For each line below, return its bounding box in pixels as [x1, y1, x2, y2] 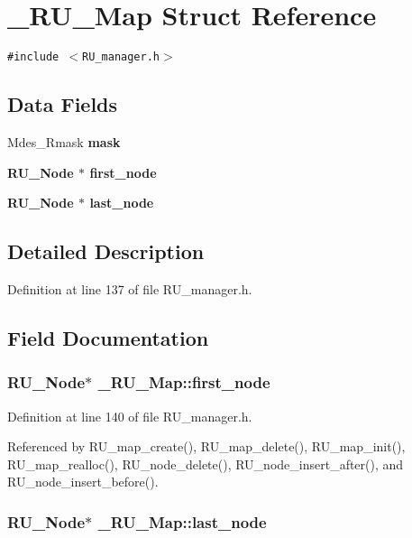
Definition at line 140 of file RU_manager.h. [7, 406, 252, 425]
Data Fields [7, 90, 118, 118]
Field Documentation [7, 323, 209, 351]
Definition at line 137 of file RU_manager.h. [7, 279, 252, 298]
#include [7, 51, 60, 64]
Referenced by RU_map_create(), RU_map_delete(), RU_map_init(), [7, 437, 406, 456]
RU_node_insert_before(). [7, 472, 159, 491]
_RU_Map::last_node [97, 510, 267, 533]
